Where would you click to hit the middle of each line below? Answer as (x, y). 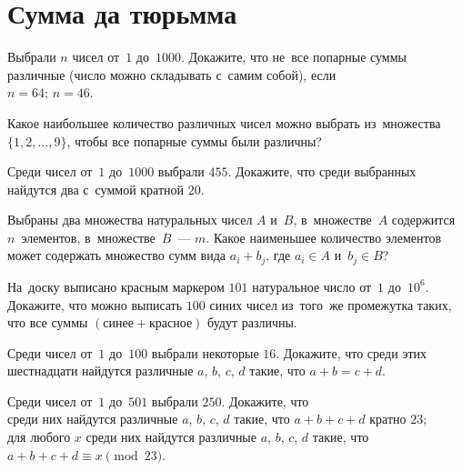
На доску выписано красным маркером (116, 286)
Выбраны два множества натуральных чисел (130, 220)
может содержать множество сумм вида (117, 255)
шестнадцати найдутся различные (100, 371)
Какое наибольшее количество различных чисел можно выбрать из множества (224, 122)
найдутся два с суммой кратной (96, 189)
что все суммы (48, 322)
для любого (39, 437)
